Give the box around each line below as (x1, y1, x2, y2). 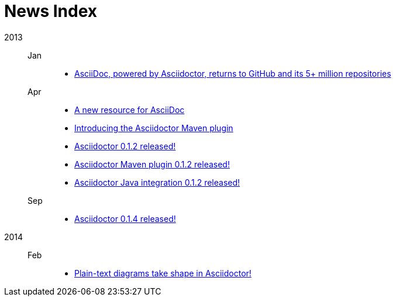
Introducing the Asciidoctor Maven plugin (74, 122, 233, 133)
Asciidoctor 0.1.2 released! (74, 141, 176, 151)
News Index (4, 1, 98, 21)
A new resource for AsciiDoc (74, 104, 185, 115)
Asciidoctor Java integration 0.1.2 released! (74, 177, 240, 187)
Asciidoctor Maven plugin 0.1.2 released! (74, 159, 230, 169)
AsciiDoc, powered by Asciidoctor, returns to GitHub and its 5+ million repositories (74, 68, 391, 78)
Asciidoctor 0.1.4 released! (74, 213, 176, 224)
